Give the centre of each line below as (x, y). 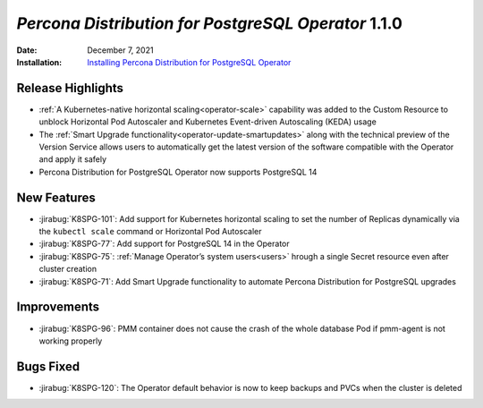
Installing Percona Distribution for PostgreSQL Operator (189, 62)
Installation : (39, 62)
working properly (71, 341)
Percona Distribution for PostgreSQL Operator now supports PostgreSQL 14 (178, 172)
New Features (56, 197)
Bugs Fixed (48, 366)
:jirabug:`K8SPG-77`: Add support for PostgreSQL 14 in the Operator (164, 244)
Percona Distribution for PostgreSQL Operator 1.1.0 (209, 23)
